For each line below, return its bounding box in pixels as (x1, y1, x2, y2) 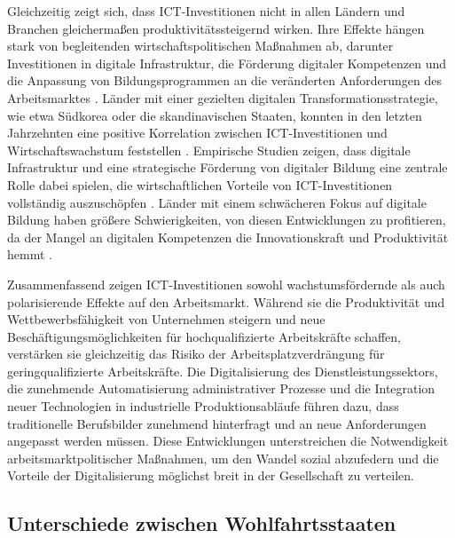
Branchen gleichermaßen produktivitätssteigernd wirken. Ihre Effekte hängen (7, 19, 425, 37)
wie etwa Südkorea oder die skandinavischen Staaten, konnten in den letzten (7, 106, 422, 124)
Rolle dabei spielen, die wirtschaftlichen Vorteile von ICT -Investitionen (7, 175, 393, 194)
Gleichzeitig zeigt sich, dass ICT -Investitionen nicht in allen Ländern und (7, 2, 405, 20)
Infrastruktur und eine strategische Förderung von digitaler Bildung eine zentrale (7, 158, 448, 177)
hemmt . (7, 245, 52, 264)
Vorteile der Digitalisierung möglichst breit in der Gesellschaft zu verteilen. (7, 466, 414, 485)
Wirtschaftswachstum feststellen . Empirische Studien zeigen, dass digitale (7, 140, 411, 159)
